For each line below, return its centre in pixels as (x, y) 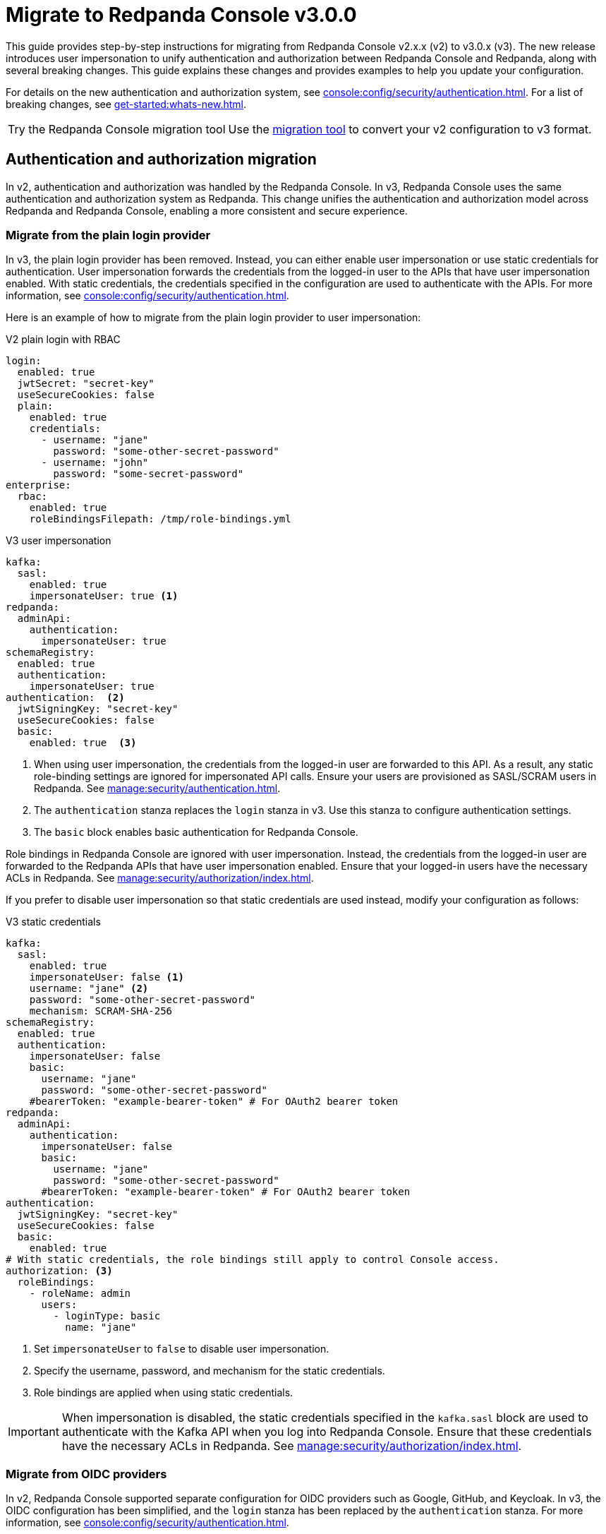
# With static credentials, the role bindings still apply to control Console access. (253, 1260)
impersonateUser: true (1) (104, 596)
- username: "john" (95, 463)
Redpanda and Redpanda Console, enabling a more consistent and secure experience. (207, 210)
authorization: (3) (59, 1271)
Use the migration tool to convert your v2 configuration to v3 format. (410, 129)
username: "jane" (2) (89, 989)
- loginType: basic (107, 1316)
